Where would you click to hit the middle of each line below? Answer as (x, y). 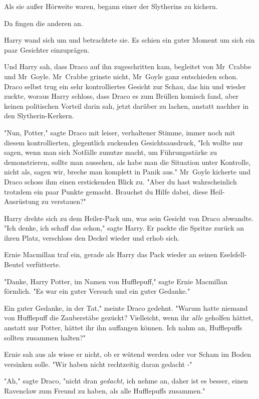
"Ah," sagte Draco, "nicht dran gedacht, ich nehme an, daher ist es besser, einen (126, 381)
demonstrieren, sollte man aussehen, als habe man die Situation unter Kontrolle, (127, 162)
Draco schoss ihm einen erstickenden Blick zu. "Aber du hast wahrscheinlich (120, 181)
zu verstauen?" (64, 201)
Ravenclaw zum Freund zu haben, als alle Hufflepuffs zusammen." (105, 390)
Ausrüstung (22, 201)
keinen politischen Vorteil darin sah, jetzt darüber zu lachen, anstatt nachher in (126, 106)
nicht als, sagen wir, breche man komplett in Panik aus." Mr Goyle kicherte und (127, 172)
